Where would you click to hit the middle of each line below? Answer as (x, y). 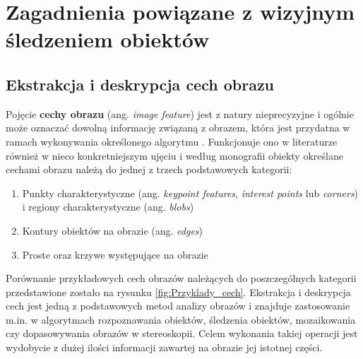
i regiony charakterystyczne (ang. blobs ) (108, 207)
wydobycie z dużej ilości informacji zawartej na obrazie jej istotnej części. (164, 347)
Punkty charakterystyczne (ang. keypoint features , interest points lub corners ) (190, 193)
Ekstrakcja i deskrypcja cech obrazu (140, 84)
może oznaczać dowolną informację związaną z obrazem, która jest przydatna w (178, 128)
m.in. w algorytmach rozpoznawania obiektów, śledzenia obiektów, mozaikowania (181, 319)
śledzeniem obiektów (108, 39)
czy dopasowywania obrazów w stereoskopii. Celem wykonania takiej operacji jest (182, 333)
